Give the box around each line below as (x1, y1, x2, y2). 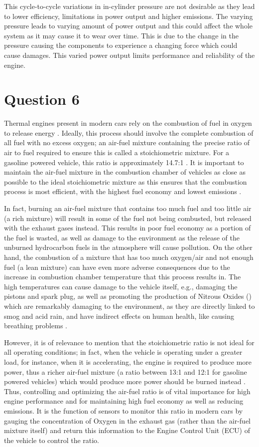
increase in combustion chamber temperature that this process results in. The (4, 271, 241, 282)
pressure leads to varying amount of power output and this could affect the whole (4, 20, 253, 31)
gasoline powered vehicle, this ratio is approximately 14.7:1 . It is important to (4, 157, 244, 167)
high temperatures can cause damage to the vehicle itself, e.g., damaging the (4, 281, 238, 291)
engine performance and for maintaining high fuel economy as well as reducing (4, 396, 244, 406)
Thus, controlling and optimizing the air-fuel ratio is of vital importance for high (4, 386, 251, 396)
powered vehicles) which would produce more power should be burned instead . (4, 376, 246, 387)
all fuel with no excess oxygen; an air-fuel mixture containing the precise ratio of (4, 137, 250, 148)
